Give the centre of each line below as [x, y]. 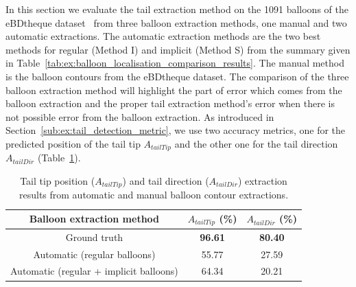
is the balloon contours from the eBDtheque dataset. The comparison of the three [177, 76]
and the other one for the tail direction [256, 143]
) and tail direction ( [166, 180]
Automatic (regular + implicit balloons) [94, 271]
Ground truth [94, 237]
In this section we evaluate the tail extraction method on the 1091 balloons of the [177, 9]
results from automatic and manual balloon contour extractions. [154, 195]
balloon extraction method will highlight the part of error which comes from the [174, 90]
